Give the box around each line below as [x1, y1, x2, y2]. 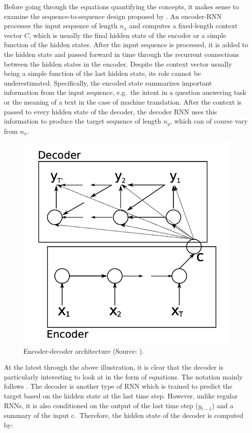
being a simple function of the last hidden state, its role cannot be [4, 68, 201, 78]
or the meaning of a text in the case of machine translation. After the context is [4, 96, 242, 107]
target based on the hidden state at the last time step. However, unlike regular [4, 390, 238, 400]
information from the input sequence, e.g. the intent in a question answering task [4, 87, 246, 97]
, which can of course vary [170, 116, 248, 126]
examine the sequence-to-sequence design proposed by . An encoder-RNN [4, 11, 222, 21]
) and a [212, 400, 234, 410]
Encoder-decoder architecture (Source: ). [23, 345, 144, 356]
